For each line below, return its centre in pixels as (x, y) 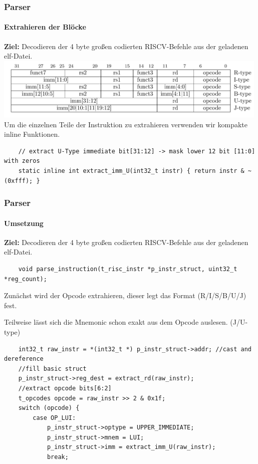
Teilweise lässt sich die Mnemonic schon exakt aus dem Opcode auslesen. (116, 322)
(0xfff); (19, 181)
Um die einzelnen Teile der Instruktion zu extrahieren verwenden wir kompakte (126, 124)
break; (58, 457)
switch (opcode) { (49, 408)
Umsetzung (24, 223)
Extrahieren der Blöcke (45, 27)
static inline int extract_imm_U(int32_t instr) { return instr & (131, 171)
